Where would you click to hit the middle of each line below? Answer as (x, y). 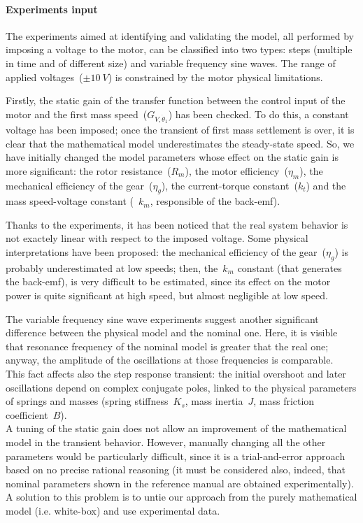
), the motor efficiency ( (236, 170)
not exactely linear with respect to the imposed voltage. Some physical (157, 238)
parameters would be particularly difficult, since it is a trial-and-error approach (176, 456)
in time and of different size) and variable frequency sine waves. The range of (171, 63)
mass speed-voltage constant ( (70, 201)
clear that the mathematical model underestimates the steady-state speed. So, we (180, 143)
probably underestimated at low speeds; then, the (112, 267)
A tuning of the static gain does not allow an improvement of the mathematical (176, 428)
